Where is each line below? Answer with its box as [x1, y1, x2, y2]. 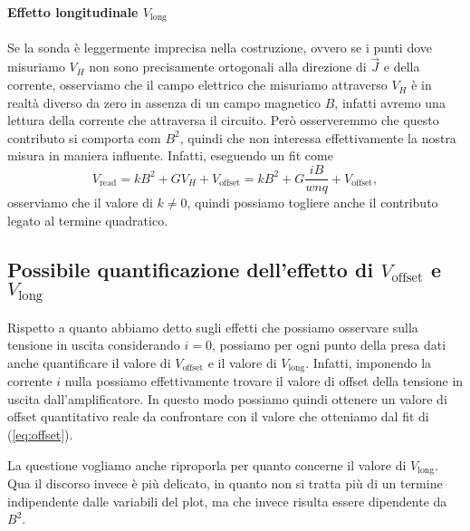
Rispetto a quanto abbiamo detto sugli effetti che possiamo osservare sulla [7, 317, 418, 336]
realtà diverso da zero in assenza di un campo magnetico [7, 92, 321, 111]
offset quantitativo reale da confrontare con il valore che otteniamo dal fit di [7, 407, 429, 426]
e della [383, 57, 420, 76]
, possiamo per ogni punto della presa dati [212, 335, 446, 354]
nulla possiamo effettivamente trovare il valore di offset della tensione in [64, 372, 464, 391]
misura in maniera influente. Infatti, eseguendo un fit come [7, 146, 333, 165]
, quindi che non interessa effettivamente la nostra [179, 128, 456, 147]
